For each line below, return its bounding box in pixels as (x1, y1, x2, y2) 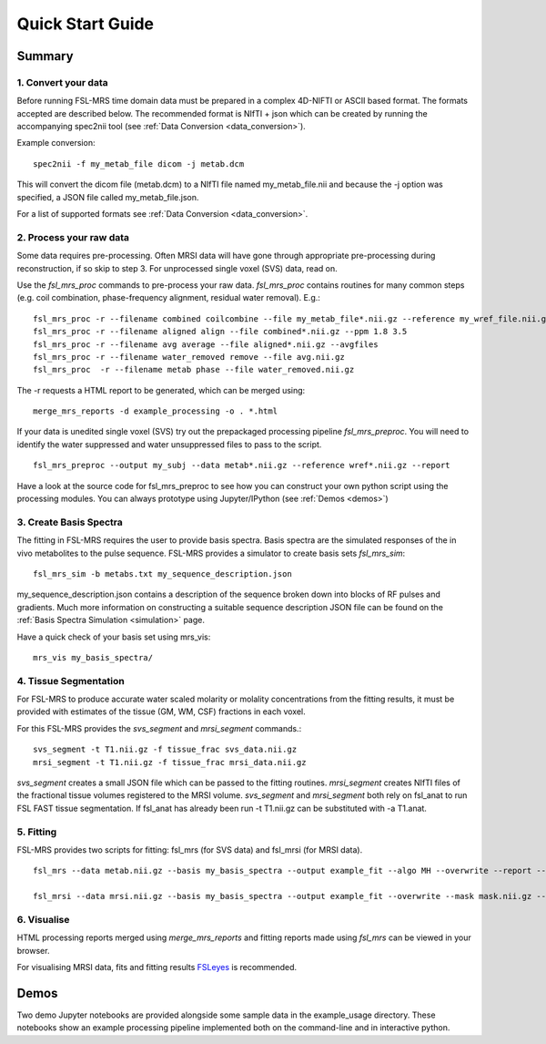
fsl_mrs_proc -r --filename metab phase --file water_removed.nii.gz (33, 364, 355, 375)
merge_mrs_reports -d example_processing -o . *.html (33, 406, 278, 416)
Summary (16, 48, 74, 64)
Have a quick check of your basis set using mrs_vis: (16, 631, 211, 642)
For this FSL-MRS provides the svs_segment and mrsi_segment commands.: (16, 722, 302, 733)
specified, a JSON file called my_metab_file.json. (16, 191, 199, 202)
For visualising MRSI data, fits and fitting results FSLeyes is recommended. (16, 962, 298, 973)
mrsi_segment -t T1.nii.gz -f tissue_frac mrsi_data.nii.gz (33, 757, 307, 767)
